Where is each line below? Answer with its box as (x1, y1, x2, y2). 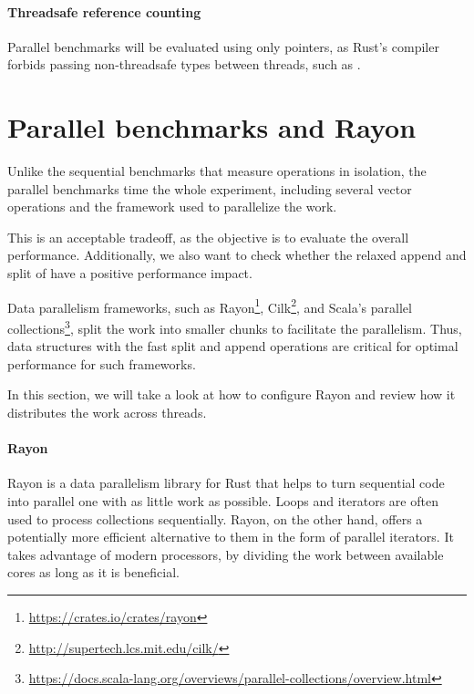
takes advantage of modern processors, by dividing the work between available (7, 544, 444, 564)
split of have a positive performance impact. (7, 264, 252, 283)
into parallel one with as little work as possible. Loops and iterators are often (7, 491, 438, 510)
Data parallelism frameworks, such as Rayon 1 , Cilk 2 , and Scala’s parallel (7, 295, 412, 316)
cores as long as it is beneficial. (7, 563, 180, 582)
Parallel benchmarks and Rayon (7, 109, 417, 146)
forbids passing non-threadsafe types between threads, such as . (7, 55, 361, 74)
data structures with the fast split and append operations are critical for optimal (7, 337, 459, 356)
